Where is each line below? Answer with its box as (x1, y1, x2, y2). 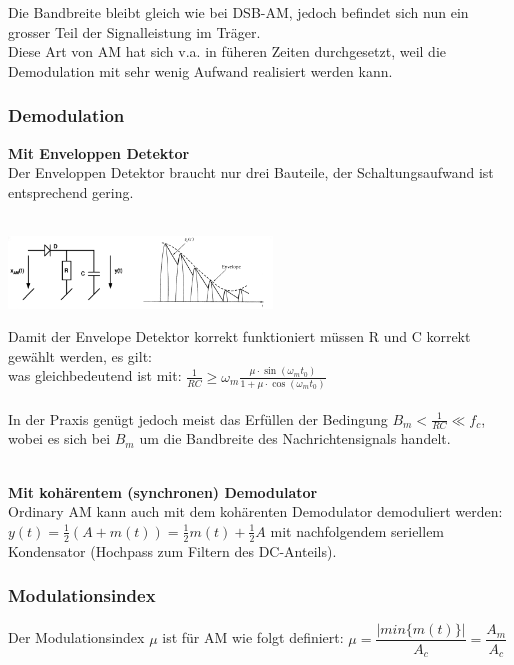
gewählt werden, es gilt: (8, 345, 152, 366)
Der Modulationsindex (8, 627, 145, 648)
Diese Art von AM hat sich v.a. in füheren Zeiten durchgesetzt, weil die (8, 41, 447, 62)
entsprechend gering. (8, 181, 134, 202)
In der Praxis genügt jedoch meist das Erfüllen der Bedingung (8, 408, 388, 429)
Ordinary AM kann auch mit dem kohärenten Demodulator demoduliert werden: (8, 501, 503, 522)
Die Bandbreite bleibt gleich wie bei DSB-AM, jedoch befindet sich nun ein (8, 2, 469, 22)
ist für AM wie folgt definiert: (162, 627, 344, 648)
